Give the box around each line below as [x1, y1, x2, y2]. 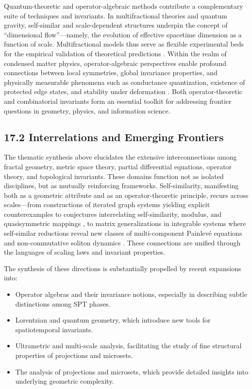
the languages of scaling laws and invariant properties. [4, 247, 165, 257]
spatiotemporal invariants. [15, 324, 93, 334]
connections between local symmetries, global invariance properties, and [4, 67, 218, 78]
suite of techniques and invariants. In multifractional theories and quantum [4, 10, 227, 20]
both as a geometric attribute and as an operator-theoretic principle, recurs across [4, 190, 249, 200]
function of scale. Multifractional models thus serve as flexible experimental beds [4, 39, 244, 49]
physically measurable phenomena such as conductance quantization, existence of [4, 77, 245, 87]
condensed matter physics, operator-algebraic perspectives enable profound [4, 58, 226, 68]
